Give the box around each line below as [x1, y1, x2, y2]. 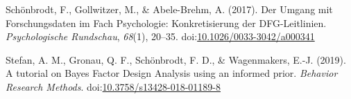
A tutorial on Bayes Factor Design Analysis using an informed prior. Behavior [6, 66, 338, 80]
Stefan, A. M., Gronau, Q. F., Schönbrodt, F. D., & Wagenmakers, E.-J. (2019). [6, 52, 346, 66]
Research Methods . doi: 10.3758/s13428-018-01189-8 [6, 79, 221, 93]
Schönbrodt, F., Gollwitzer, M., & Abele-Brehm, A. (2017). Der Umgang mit [6, 2, 333, 16]
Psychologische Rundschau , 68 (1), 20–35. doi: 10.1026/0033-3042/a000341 [6, 29, 315, 44]
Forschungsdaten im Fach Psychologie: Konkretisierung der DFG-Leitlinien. [6, 15, 327, 30]
